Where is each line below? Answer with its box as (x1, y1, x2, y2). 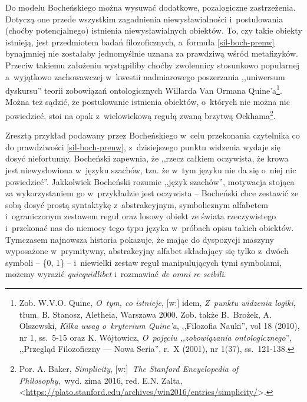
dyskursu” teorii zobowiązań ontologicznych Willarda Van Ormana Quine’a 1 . (5, 83, 282, 96)
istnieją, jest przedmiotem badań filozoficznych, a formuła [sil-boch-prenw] (5, 35, 275, 48)
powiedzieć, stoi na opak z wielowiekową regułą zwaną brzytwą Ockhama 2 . (5, 108, 276, 121)
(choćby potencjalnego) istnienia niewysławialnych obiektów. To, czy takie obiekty (5, 24, 302, 37)
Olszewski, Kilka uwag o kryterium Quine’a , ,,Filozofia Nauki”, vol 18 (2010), (19, 319, 300, 332)
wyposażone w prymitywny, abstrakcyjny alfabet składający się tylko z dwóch (5, 245, 289, 257)
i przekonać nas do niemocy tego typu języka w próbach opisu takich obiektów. (5, 222, 294, 233)
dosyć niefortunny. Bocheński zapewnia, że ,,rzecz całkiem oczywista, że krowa (5, 152, 289, 164)
